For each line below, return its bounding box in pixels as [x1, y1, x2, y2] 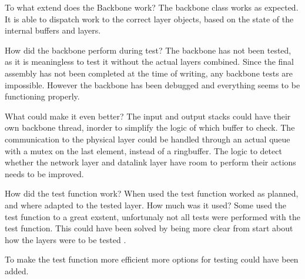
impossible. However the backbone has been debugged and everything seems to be [5, 78, 300, 91]
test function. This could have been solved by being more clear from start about [5, 222, 293, 234]
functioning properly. [5, 90, 80, 102]
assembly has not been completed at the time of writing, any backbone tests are [5, 67, 293, 79]
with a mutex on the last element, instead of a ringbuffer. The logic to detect [5, 144, 282, 157]
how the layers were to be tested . [5, 233, 126, 245]
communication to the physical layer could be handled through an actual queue [5, 132, 290, 145]
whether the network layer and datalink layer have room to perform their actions [5, 156, 296, 168]
